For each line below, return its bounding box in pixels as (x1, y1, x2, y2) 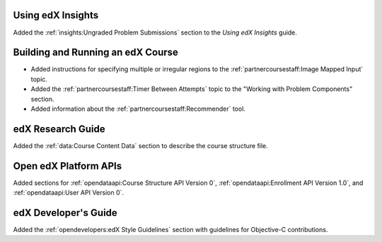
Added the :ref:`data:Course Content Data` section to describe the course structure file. (13, 141, 268, 150)
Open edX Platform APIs (13, 159, 122, 172)
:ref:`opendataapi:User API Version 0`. (13, 188, 124, 197)
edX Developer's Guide (13, 207, 118, 219)
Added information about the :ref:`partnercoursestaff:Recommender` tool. (30, 104, 245, 113)
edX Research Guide (13, 123, 105, 135)
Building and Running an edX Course (13, 47, 178, 59)
